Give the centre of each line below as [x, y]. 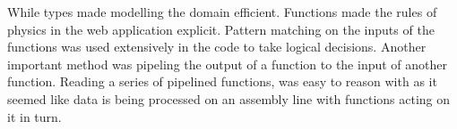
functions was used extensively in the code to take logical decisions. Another [217, 47]
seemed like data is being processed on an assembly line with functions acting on [229, 98]
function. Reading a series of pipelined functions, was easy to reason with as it [222, 81]
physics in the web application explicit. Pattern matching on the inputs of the [221, 29]
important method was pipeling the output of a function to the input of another [228, 64]
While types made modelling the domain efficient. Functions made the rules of [222, 12]
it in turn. [34, 116]
